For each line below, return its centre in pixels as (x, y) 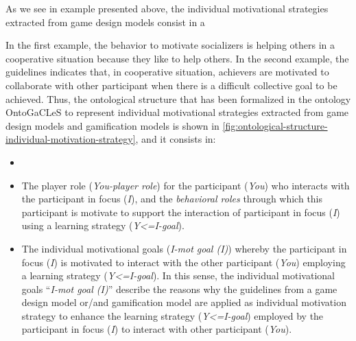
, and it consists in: (176, 139)
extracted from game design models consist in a (105, 22)
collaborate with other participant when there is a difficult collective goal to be (171, 85)
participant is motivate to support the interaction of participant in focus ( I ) (181, 212)
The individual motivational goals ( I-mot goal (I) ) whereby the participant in (184, 248)
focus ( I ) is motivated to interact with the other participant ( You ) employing (183, 262)
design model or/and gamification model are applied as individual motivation (184, 302)
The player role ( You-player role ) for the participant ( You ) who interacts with (186, 185)
